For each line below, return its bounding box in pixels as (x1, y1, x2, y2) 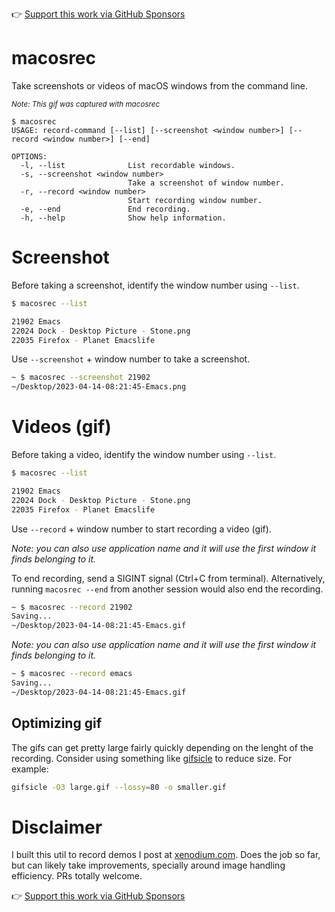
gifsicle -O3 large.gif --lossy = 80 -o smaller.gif (11, 782, 227, 792)
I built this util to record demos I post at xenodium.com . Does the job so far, (11, 849, 321, 861)
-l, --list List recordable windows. (20, 160, 236, 170)
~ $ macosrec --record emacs (11, 669, 133, 679)
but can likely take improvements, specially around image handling (11, 859, 286, 872)
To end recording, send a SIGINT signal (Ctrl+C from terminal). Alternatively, (11, 572, 326, 584)
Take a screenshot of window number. (127, 178, 285, 188)
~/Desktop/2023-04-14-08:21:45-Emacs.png (11, 382, 187, 392)
